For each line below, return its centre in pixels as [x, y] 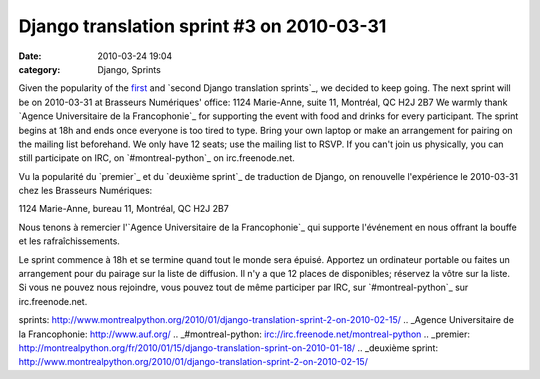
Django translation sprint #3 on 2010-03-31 [202, 26]
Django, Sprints [129, 69]
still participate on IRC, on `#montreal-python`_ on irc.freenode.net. [156, 158]
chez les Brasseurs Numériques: [85, 191]
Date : [30, 56]
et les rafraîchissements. [69, 241]
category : [39, 69]
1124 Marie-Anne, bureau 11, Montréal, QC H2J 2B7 [123, 209]
